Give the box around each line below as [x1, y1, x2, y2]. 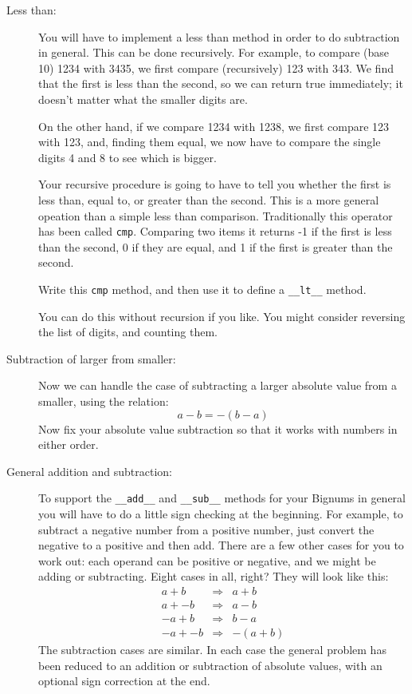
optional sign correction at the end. [38, 672, 210, 689]
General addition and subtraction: [6, 462, 172, 479]
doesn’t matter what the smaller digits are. [38, 90, 248, 107]
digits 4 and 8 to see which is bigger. [38, 149, 217, 165]
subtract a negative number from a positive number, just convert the [38, 521, 375, 537]
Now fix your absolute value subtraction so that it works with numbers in [38, 420, 398, 437]
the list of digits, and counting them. [38, 323, 218, 340]
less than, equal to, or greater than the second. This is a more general [38, 191, 379, 208]
